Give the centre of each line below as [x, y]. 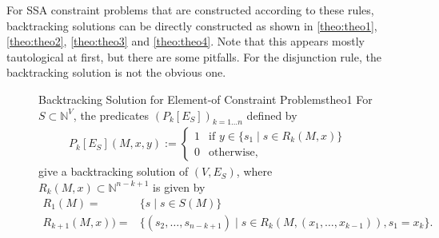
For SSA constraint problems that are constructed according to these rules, [190, 10]
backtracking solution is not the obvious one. [116, 72]
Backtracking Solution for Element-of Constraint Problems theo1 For [206, 99]
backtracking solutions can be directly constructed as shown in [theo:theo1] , [192, 25]
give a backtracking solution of [114, 171]
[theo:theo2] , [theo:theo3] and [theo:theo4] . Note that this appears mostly [186, 41]
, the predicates [111, 115]
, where [254, 171]
